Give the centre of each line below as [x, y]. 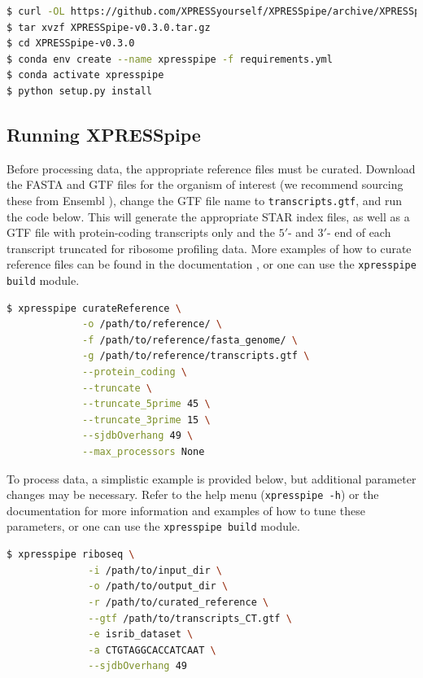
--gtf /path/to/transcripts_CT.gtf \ [190, 618]
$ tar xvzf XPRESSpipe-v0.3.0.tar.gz [109, 27]
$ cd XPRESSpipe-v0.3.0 [71, 44]
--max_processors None [144, 452]
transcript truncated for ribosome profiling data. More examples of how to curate [209, 248]
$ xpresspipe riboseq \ [71, 555]
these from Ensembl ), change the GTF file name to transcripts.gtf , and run [205, 200]
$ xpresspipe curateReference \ [94, 308]
